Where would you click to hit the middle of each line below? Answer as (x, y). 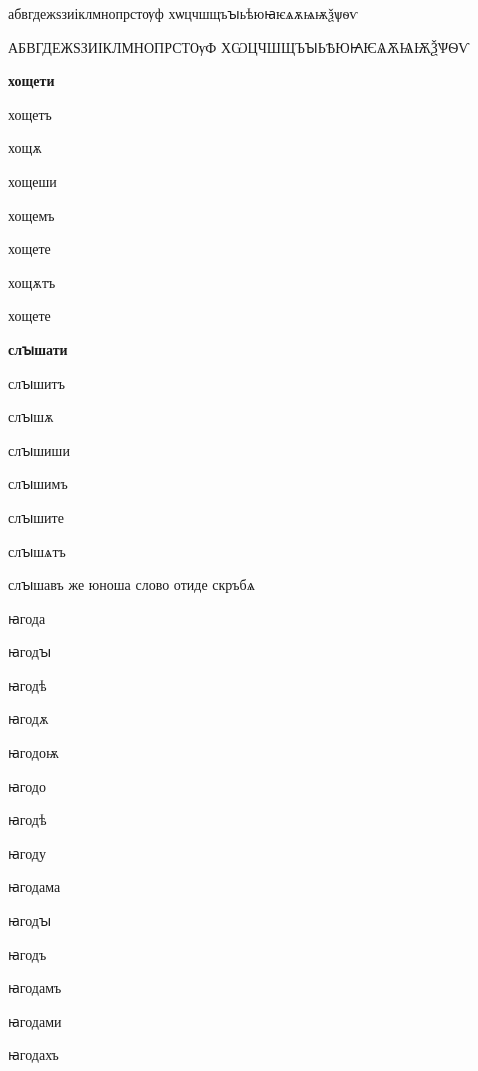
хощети (31, 80)
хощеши (32, 180)
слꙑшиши (39, 449)
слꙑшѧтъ (37, 550)
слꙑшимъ (38, 483)
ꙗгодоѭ (34, 752)
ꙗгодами (35, 1020)
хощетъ (30, 113)
